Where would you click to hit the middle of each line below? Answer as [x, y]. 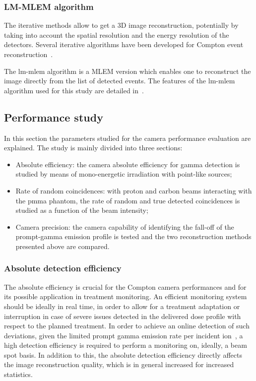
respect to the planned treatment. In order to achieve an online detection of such [127, 326]
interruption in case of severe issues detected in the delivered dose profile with [123, 316]
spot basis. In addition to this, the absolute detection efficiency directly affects [123, 354]
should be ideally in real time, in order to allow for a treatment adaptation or [122, 306]
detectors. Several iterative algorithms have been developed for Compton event [124, 44]
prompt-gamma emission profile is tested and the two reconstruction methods [133, 236]
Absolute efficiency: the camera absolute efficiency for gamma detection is [128, 164]
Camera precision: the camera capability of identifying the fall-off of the [125, 226]
